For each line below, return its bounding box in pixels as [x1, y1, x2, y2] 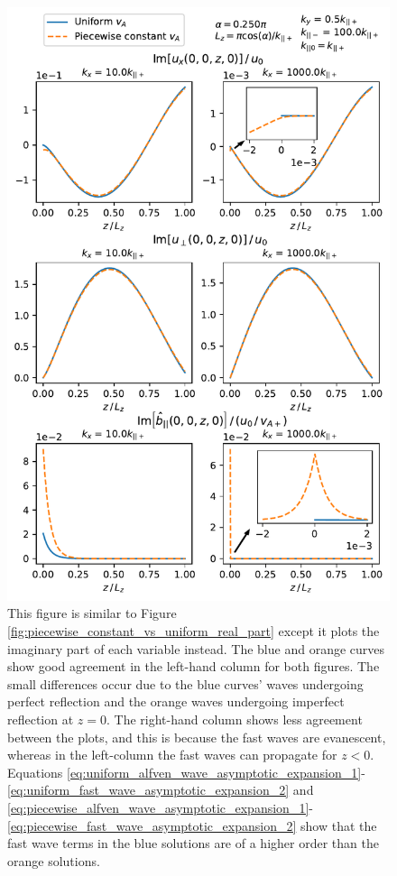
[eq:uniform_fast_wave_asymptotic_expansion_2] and [7, 780, 314, 799]
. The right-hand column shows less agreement [106, 709, 363, 728]
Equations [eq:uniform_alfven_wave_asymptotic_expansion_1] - [7, 762, 365, 781]
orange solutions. [7, 851, 100, 870]
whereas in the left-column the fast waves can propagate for [7, 745, 337, 764]
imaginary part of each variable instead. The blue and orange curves [7, 639, 385, 658]
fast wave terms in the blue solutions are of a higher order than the [7, 834, 379, 853]
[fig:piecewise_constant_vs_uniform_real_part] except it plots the [7, 622, 380, 641]
